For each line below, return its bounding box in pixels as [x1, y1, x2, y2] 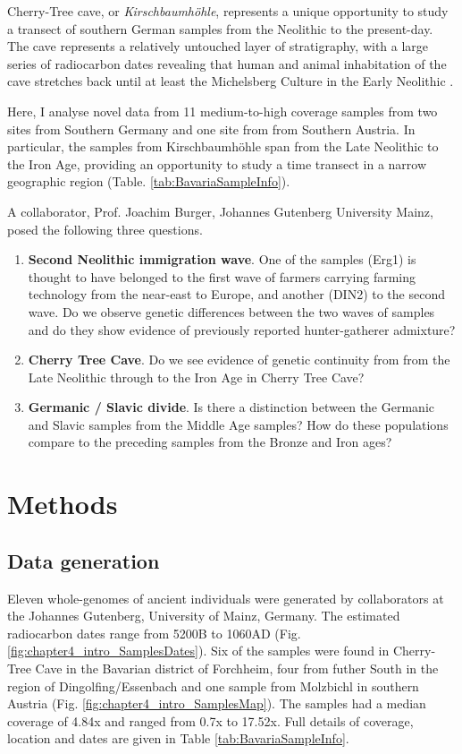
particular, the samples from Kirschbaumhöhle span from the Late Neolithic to [7, 137, 439, 156]
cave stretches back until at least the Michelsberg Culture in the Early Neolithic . [7, 72, 454, 90]
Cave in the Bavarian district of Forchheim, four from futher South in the [35, 659, 439, 678]
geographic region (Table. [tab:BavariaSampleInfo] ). [7, 172, 290, 191]
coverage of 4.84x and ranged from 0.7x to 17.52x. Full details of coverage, [7, 711, 414, 730]
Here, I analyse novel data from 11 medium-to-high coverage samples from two [7, 101, 438, 120]
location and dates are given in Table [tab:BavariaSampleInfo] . [7, 729, 349, 748]
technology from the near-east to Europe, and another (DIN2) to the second [28, 285, 445, 304]
